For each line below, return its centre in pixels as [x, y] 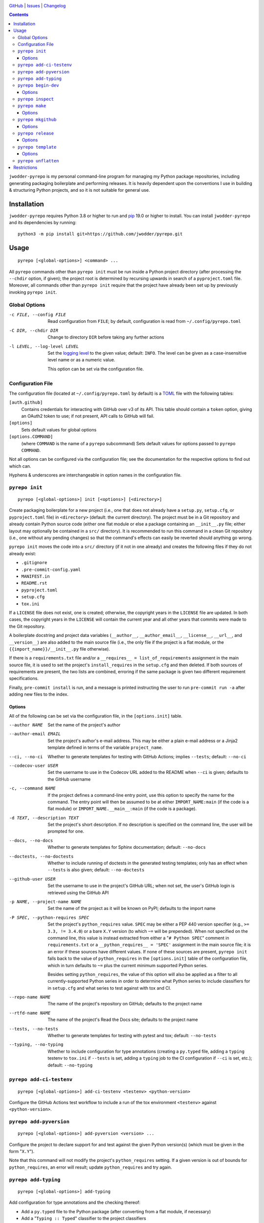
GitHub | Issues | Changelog [37, 6]
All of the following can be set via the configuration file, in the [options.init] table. [96, 716]
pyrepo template [37, 147]
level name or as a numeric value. [81, 360]
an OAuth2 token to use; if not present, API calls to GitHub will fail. [88, 416]
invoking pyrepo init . [33, 292]
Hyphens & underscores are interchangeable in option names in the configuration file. [95, 475]
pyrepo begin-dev [38, 85]
